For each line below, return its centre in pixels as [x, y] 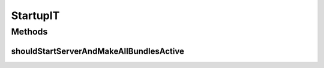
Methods [29, 32]
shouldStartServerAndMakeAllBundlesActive [97, 51]
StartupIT [35, 16]
